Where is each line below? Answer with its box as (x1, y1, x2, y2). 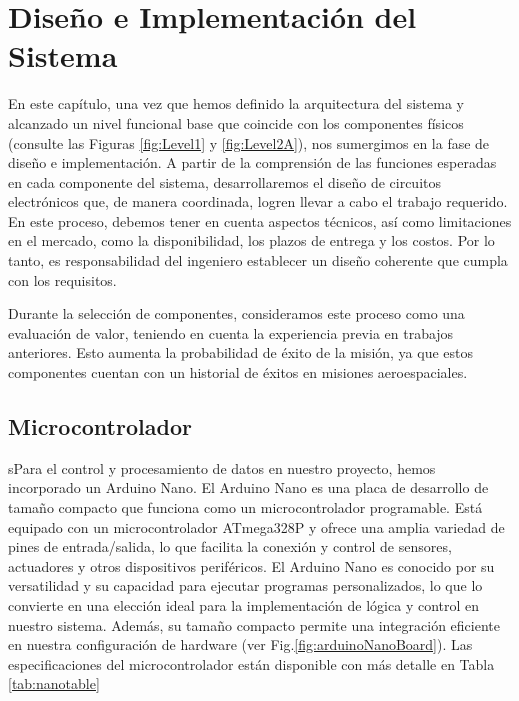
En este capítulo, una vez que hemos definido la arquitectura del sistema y (8, 93, 464, 114)
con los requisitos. (8, 269, 117, 290)
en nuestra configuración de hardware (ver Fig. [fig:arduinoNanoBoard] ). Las (8, 634, 473, 655)
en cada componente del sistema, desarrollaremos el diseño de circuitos (8, 171, 442, 192)
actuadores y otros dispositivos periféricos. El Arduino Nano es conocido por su (8, 555, 495, 576)
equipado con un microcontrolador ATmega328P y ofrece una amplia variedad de (8, 516, 505, 537)
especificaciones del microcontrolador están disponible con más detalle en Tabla (8, 653, 495, 674)
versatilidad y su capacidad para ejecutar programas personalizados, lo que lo (8, 575, 483, 596)
